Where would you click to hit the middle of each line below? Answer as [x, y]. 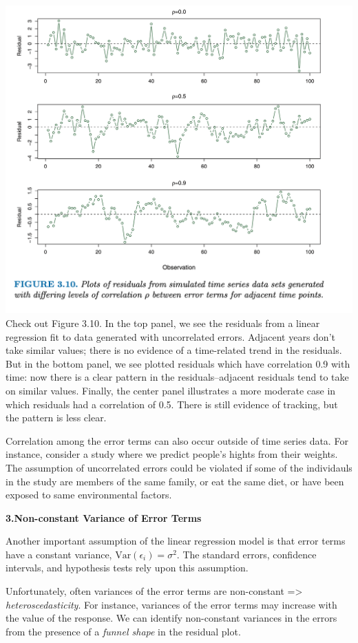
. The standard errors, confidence [246, 554]
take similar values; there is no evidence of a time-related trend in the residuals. [174, 350]
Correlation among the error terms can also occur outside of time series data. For [177, 440]
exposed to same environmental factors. [89, 495]
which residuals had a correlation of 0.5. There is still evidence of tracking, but [172, 404]
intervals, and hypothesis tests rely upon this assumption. [127, 568]
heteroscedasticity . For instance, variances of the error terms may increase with [171, 604]
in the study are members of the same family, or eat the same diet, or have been [175, 481]
